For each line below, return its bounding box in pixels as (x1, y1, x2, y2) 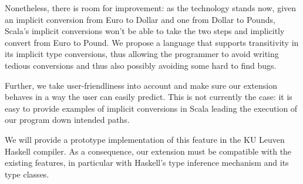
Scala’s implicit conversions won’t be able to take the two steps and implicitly (5, 25, 285, 37)
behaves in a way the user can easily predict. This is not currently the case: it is (5, 91, 292, 103)
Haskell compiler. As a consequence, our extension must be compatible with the (5, 145, 292, 157)
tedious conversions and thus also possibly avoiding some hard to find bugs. (5, 59, 277, 71)
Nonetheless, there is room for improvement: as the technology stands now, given (5, 2, 297, 14)
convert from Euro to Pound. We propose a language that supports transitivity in (5, 36, 299, 48)
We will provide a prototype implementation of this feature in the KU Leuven (5, 133, 285, 145)
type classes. (5, 168, 49, 180)
